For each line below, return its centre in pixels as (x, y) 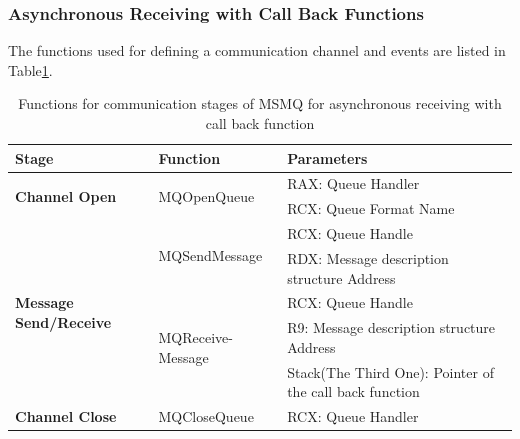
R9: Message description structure (391, 327)
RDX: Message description (368, 257)
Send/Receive (63, 322)
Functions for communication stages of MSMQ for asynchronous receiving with (260, 103)
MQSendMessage (210, 255)
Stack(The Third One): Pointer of (390, 371)
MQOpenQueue (206, 195)
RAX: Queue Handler (353, 183)
